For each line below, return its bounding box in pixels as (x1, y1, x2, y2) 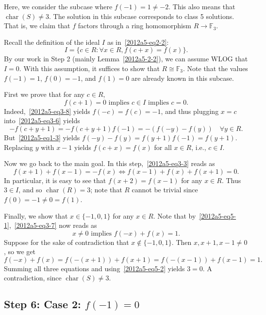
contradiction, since (4, 273, 62, 283)
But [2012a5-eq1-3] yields (4, 132, 80, 142)
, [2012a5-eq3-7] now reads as (9, 220, 97, 230)
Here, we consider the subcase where (4, 1, 113, 11)
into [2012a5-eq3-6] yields (4, 115, 80, 126)
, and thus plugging (161, 106, 219, 116)
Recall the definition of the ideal (4, 37, 100, 47)
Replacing (4, 142, 33, 152)
